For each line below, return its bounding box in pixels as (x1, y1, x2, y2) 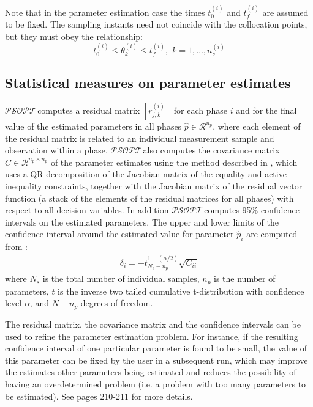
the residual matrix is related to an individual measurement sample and (5, 131, 274, 144)
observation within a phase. (5, 144, 108, 156)
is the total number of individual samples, (42, 272, 200, 285)
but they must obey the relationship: (5, 30, 143, 42)
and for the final (236, 104, 297, 117)
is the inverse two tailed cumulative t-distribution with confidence (58, 284, 304, 297)
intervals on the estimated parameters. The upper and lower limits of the (5, 215, 279, 228)
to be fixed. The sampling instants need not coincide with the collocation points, (5, 18, 307, 31)
